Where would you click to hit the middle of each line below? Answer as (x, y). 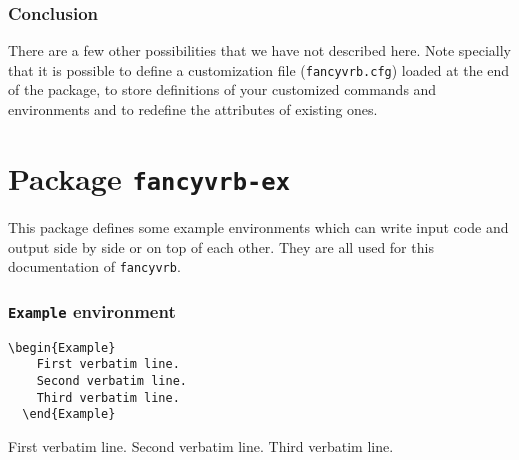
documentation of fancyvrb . (94, 266)
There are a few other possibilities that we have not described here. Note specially (259, 50)
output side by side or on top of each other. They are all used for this (221, 246)
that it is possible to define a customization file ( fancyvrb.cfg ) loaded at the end (259, 69)
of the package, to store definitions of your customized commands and (222, 89)
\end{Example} (69, 414)
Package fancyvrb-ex (149, 177)
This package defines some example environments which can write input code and (258, 226)
